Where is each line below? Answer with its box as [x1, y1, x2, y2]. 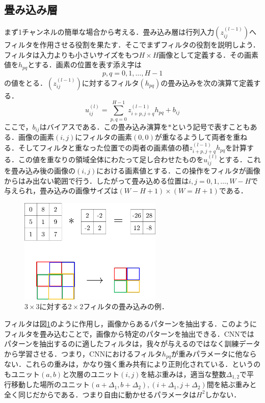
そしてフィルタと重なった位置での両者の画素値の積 [18, 142, 190, 153]
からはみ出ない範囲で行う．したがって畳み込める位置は [4, 175, 189, 186]
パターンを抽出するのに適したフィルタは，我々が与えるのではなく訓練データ [4, 338, 260, 349]
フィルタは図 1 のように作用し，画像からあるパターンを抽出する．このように [4, 318, 257, 329]
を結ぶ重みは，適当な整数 [140, 368, 226, 379]
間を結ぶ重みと [206, 379, 257, 390]
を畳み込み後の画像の [4, 165, 75, 176]
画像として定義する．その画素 [158, 49, 258, 60]
